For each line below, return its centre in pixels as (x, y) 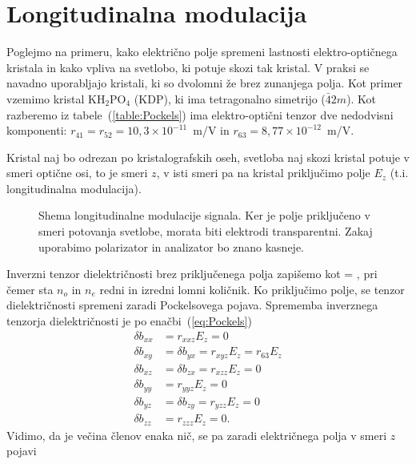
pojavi (22, 451)
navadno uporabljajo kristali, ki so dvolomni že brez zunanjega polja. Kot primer (205, 83)
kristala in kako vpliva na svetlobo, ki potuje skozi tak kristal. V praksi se (188, 67)
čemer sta (30, 289)
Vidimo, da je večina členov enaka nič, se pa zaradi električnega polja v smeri (197, 435)
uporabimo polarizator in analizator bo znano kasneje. (172, 246)
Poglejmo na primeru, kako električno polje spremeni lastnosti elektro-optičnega (202, 52)
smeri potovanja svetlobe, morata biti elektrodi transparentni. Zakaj (206, 231)
